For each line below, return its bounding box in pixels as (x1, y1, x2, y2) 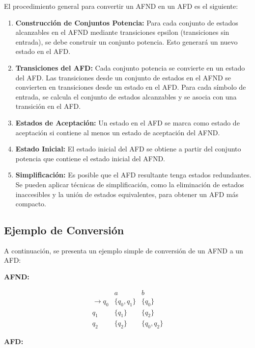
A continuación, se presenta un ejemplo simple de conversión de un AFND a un (4, 245, 243, 255)
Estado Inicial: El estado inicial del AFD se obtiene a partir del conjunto (15, 144, 241, 154)
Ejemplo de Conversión (4, 223, 124, 238)
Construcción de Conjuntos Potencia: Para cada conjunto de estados (15, 17, 238, 27)
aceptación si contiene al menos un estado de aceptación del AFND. (15, 127, 220, 137)
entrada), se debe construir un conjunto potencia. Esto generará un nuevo (15, 36, 238, 47)
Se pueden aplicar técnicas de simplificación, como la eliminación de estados (15, 179, 244, 189)
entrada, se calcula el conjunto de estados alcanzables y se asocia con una (15, 91, 237, 101)
